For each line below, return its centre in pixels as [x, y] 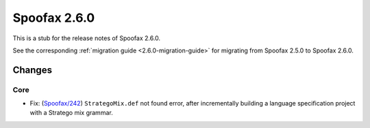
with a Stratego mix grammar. [71, 113]
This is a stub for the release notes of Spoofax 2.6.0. [87, 38]
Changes [33, 70]
